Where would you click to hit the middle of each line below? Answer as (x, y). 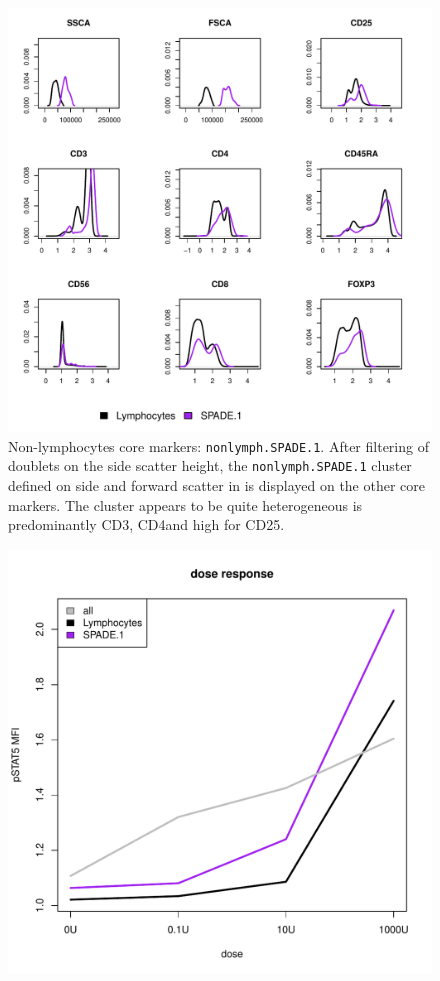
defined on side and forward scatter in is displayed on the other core (217, 484)
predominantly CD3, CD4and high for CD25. (146, 524)
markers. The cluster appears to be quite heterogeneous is (185, 504)
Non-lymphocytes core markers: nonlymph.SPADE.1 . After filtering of (218, 445)
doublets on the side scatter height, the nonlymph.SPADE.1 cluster (210, 465)
